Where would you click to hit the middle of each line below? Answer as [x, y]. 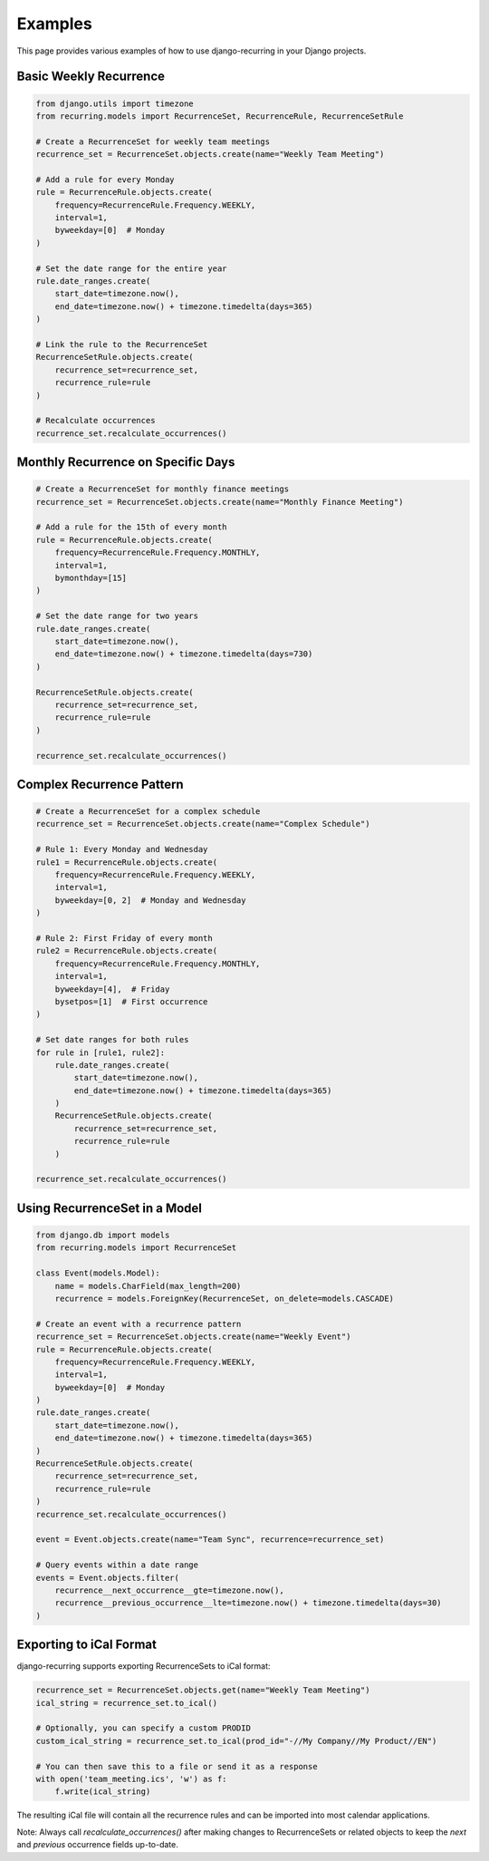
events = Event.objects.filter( [108, 1578]
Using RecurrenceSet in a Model [110, 1208]
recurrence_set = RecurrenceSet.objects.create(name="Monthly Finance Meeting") [220, 502]
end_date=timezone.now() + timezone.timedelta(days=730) [184, 654]
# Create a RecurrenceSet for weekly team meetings [153, 141]
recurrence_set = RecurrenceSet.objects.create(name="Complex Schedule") [203, 824]
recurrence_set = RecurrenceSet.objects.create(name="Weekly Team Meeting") [210, 155]
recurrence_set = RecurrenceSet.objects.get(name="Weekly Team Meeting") [203, 1690]
